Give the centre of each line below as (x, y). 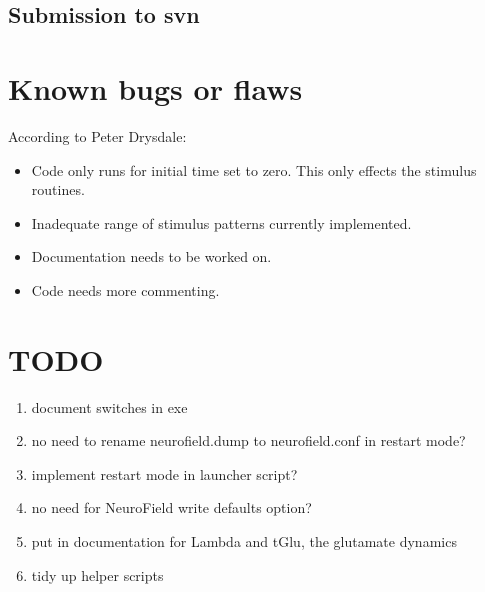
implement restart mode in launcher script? (164, 473)
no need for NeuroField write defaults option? (171, 507)
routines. (58, 189)
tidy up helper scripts (97, 574)
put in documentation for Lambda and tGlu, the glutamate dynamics (244, 540)
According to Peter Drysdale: (97, 135)
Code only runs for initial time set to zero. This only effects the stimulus (254, 169)
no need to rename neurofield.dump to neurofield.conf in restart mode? (248, 440)
